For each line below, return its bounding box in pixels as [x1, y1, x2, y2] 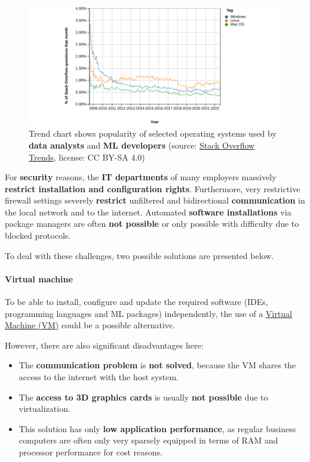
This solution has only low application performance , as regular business [19, 422, 296, 435]
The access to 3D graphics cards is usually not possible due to [19, 390, 268, 403]
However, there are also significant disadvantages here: [5, 338, 204, 351]
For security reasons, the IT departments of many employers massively [5, 171, 277, 183]
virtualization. [19, 402, 70, 415]
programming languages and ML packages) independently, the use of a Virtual [5, 307, 292, 319]
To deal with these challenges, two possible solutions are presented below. [5, 249, 274, 261]
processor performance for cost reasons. [19, 446, 162, 458]
